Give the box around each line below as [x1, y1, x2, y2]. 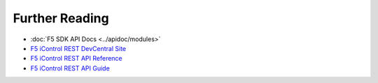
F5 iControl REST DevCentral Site [30, 44, 126, 52]
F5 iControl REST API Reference [30, 54, 122, 63]
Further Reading [13, 10, 109, 26]
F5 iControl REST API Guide [30, 63, 110, 73]
